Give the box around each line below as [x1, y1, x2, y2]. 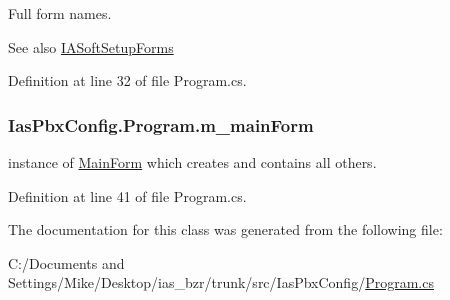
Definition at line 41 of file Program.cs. [8, 185, 247, 206]
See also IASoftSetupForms [8, 36, 174, 57]
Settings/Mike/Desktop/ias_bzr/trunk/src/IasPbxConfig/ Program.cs [8, 272, 434, 293]
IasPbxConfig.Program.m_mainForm [8, 112, 314, 137]
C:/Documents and [8, 252, 125, 273]
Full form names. [8, 3, 112, 23]
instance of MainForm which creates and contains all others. [8, 152, 377, 172]
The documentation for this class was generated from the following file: [8, 219, 443, 240]
